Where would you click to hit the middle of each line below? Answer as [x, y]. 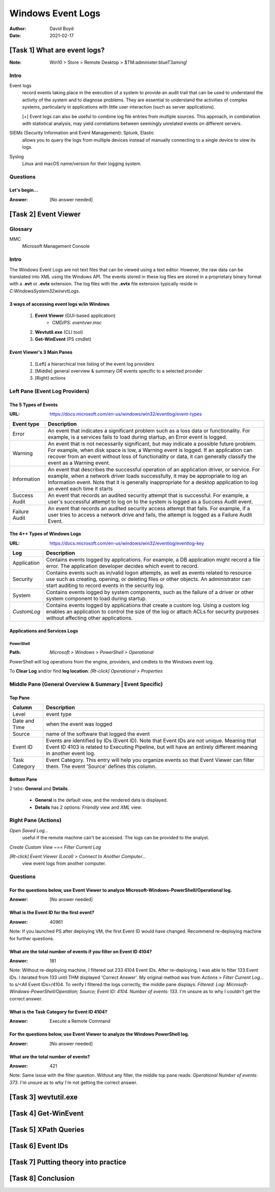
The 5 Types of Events [34, 405]
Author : [18, 29]
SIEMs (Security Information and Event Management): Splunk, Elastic [82, 133]
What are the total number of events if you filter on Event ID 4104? [81, 951]
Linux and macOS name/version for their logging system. [82, 164]
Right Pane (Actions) [35, 820]
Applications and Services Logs [44, 631]
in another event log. [71, 753]
